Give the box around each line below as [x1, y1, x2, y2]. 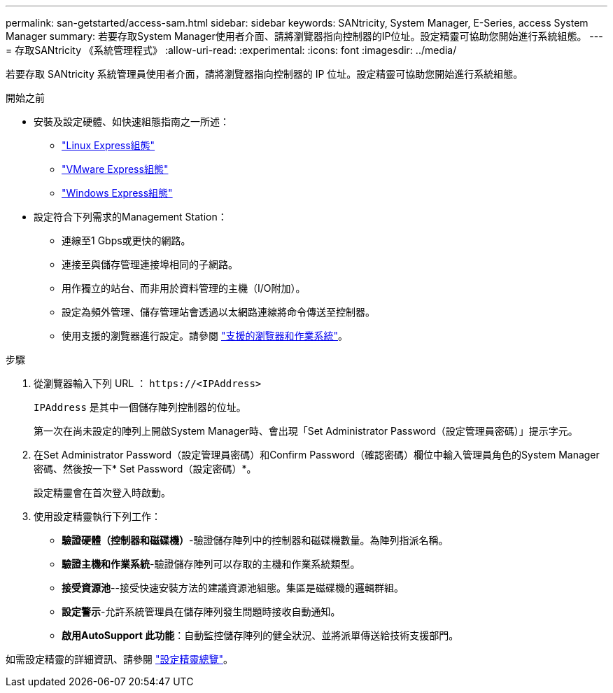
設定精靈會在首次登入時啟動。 [34, 486, 171, 498]
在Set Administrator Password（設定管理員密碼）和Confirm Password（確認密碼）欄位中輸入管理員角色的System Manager [34, 449, 600, 461]
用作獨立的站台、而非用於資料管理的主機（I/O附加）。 [62, 282, 306, 294]
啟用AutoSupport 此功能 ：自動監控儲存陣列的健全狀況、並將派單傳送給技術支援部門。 [62, 629, 459, 641]
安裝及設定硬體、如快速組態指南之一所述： [34, 115, 230, 127]
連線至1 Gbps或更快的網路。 [62, 234, 191, 246]
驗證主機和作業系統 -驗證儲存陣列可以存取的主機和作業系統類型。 [62, 558, 360, 570]
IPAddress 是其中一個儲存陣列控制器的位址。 [34, 401, 246, 413]
